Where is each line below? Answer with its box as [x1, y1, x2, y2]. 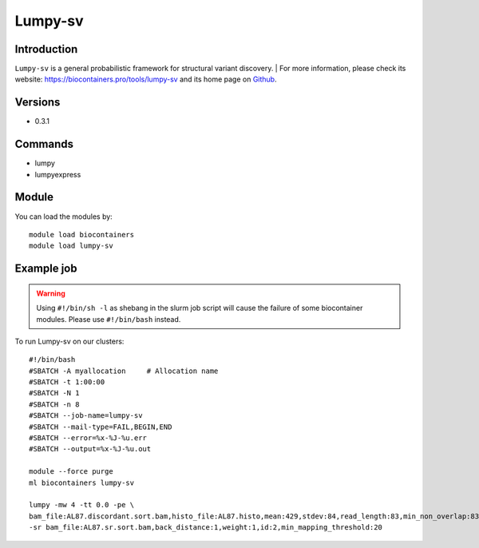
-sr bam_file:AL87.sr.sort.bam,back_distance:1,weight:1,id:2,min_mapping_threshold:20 [29, 523, 383, 532]
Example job [14, 262, 77, 276]
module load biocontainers [29, 230, 135, 239]
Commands [14, 137, 74, 151]
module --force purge [29, 467, 113, 476]
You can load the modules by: [14, 212, 113, 221]
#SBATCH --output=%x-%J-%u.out [29, 444, 152, 454]
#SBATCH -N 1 [29, 388, 80, 398]
